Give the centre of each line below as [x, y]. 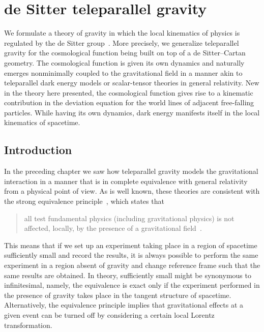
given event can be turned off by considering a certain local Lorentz [109, 314]
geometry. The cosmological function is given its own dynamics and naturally [124, 62]
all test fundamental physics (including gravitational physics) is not [129, 218]
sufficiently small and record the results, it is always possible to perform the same [131, 255]
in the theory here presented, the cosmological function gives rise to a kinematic [129, 92]
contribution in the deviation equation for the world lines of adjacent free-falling [129, 102]
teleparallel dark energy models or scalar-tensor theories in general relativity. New [132, 83]
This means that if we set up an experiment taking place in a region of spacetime [131, 245]
